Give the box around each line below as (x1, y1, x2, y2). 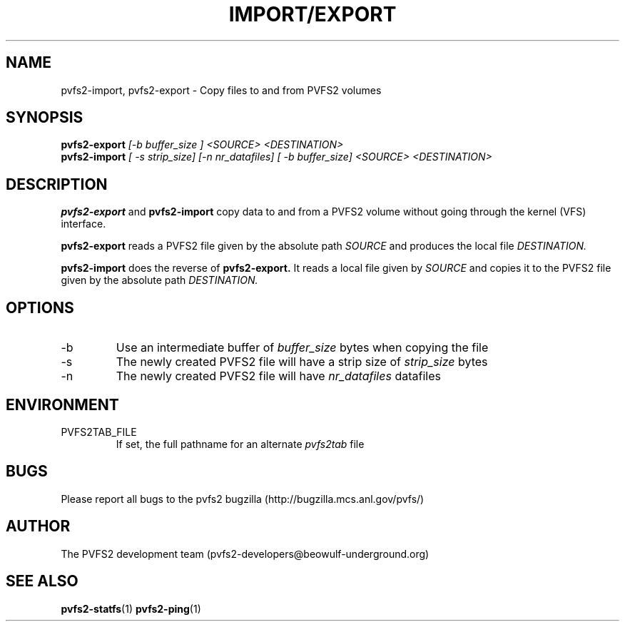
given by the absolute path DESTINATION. (61, 274, 258, 287)
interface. (61, 218, 106, 230)
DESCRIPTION (6, 175, 108, 193)
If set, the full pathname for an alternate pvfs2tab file (116, 437, 365, 450)
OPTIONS (6, 298, 74, 317)
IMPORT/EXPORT (228, 2, 397, 26)
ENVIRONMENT (6, 395, 119, 414)
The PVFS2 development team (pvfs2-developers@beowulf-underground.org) (61, 547, 430, 560)
